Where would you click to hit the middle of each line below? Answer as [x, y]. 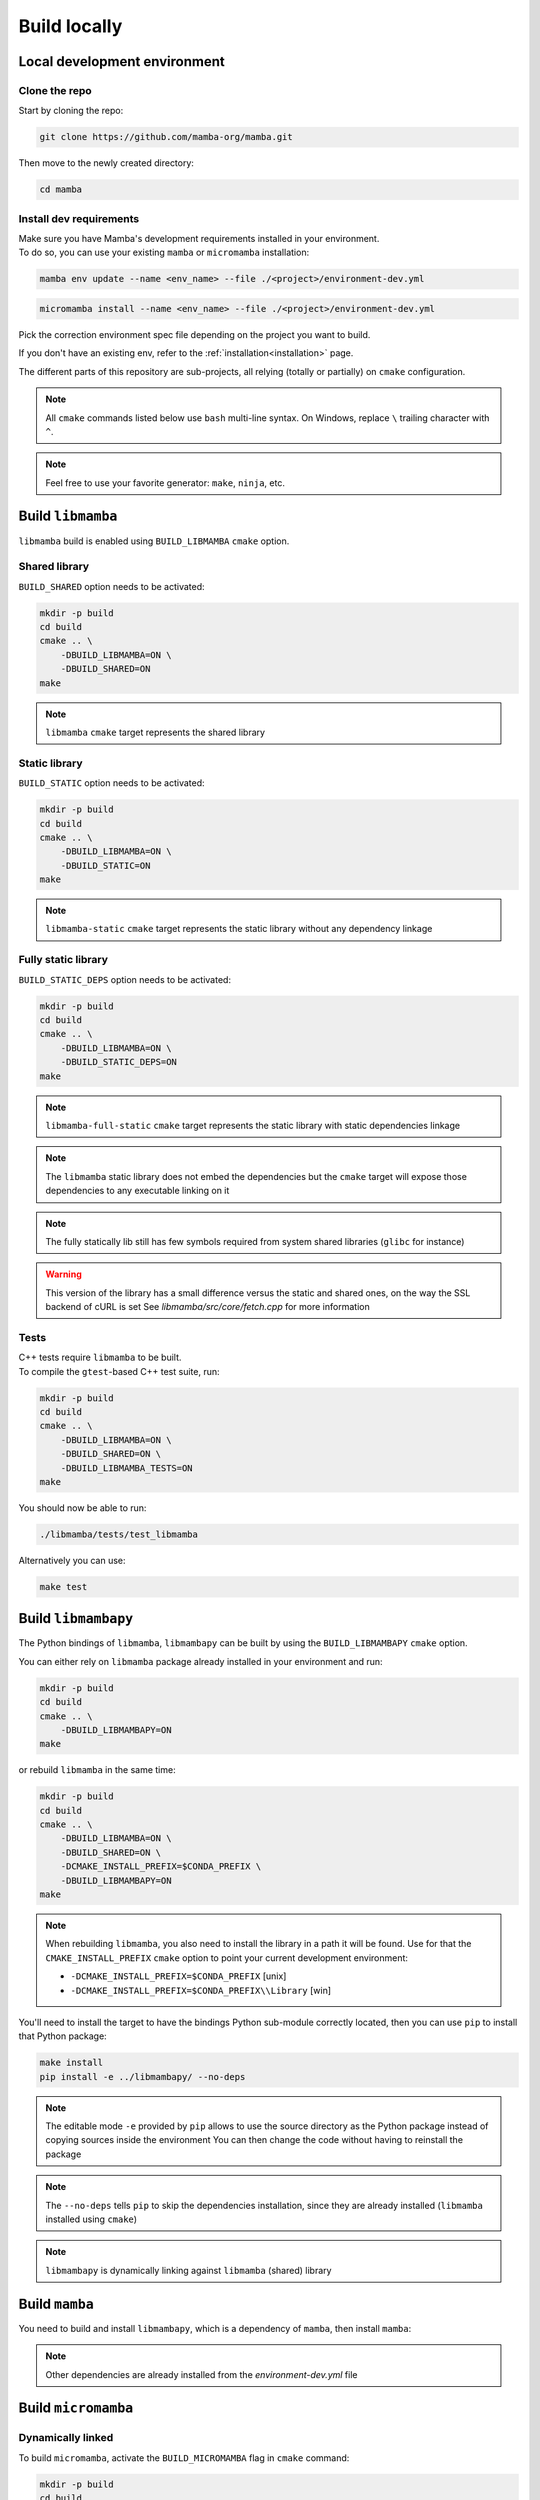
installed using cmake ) [91, 2219]
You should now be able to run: [82, 1507]
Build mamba [56, 2303]
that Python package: [62, 2036]
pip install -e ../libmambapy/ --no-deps [142, 2076]
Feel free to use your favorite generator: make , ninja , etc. [165, 482]
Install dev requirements [79, 218]
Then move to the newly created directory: [106, 163]
